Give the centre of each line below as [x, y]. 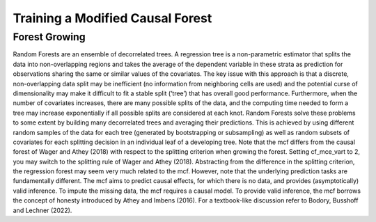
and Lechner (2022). [42, 210]
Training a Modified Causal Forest [112, 18]
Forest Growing [49, 37]
